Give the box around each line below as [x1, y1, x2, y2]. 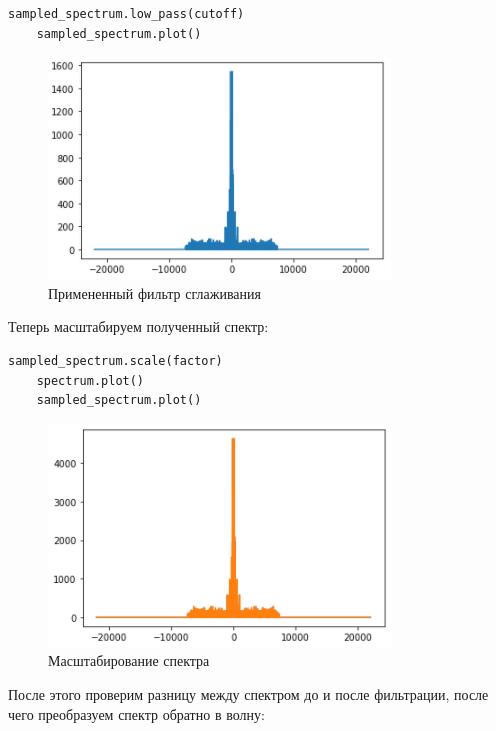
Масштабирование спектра [48, 650, 210, 671]
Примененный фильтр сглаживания [48, 282, 261, 303]
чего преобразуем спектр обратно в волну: [8, 703, 265, 724]
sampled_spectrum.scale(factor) [8, 353, 223, 368]
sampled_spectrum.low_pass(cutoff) [8, 7, 245, 21]
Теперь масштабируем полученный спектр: [8, 316, 269, 337]
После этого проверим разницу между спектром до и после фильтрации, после [8, 683, 489, 704]
